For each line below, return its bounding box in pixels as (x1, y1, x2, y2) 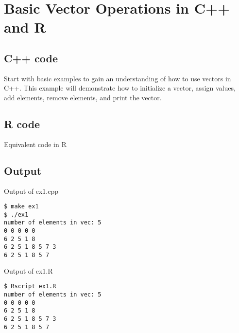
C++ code (4, 50, 58, 65)
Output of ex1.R (4, 265, 53, 276)
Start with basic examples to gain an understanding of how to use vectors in (4, 73, 231, 83)
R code (4, 116, 40, 131)
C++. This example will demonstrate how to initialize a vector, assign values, (4, 83, 236, 93)
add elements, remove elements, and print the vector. (4, 92, 162, 102)
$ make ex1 (4, 203, 39, 210)
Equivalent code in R (4, 139, 67, 149)
